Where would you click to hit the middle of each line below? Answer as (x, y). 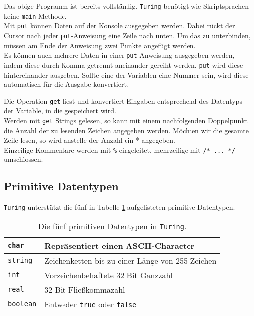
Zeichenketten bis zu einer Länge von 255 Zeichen (130, 260)
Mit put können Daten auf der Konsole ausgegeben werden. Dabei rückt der (120, 26)
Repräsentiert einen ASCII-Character (120, 245)
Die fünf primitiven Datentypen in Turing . (112, 226)
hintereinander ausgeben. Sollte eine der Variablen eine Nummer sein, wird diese (126, 74)
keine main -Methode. (35, 16)
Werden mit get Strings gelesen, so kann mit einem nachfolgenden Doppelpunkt (126, 120)
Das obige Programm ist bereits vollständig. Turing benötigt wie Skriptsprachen (127, 6)
